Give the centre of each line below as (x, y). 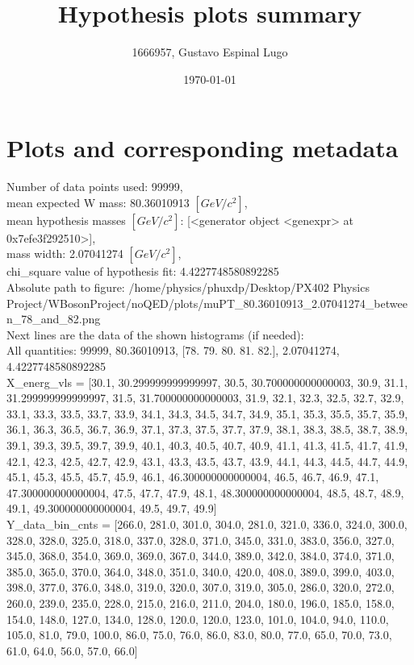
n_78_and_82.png (54, 319)
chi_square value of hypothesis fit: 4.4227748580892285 (143, 271)
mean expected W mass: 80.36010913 (98, 202)
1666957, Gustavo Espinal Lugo (210, 52)
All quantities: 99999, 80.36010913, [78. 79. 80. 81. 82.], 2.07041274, (173, 350)
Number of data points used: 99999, (95, 187)
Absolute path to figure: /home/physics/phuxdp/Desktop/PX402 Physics (188, 287)
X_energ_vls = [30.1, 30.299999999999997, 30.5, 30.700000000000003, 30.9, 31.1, (207, 382)
